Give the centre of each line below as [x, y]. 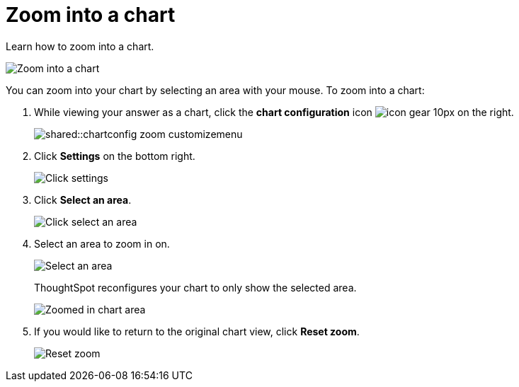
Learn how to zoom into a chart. [80, 46]
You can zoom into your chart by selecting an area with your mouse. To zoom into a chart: [215, 90]
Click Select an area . [83, 200]
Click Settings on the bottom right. [115, 156]
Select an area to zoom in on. [102, 243]
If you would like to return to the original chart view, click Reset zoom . [197, 331]
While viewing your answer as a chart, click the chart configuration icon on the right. [274, 112]
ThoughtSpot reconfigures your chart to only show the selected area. [195, 287]
